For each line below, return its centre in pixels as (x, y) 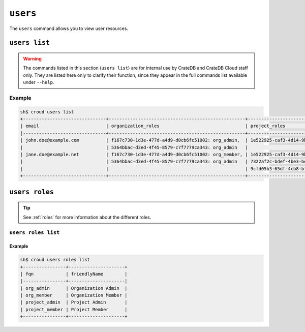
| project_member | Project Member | (74, 309)
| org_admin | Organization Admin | (74, 288)
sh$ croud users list (47, 112)
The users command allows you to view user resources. (69, 28)
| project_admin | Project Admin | (74, 302)
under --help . (39, 82)
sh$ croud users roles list (55, 260)
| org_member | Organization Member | (74, 295)
